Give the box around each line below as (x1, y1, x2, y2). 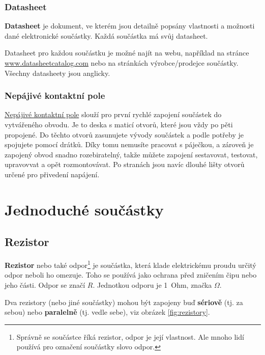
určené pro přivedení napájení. (5, 169, 100, 179)
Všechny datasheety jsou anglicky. (5, 67, 110, 78)
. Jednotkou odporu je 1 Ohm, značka (93, 279, 212, 290)
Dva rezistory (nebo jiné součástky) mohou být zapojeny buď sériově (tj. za (5, 296, 243, 307)
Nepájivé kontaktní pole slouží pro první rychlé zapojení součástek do (5, 109, 222, 120)
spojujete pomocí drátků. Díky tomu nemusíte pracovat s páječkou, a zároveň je (5, 139, 254, 150)
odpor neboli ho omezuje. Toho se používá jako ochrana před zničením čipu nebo (5, 269, 257, 280)
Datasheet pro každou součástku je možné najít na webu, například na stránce (5, 47, 249, 58)
